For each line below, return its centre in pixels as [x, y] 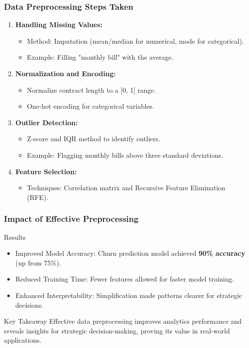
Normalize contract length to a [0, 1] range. [91, 90]
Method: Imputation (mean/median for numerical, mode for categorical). [135, 41]
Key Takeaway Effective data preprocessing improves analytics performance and [123, 321]
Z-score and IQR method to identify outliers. [94, 139]
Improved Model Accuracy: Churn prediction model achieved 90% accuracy [130, 253]
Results [15, 237]
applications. [23, 340]
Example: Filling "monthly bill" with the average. [100, 57]
